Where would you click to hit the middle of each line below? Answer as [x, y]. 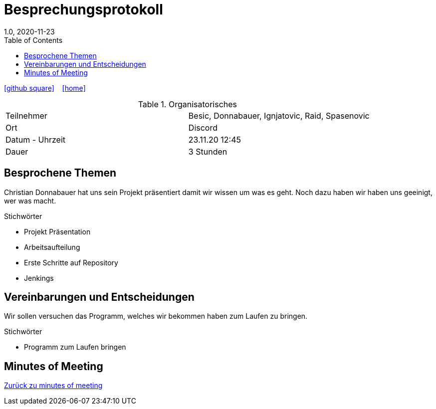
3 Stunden [208, 151]
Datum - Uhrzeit [36, 139]
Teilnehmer [26, 115]
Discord [203, 127]
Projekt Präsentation [57, 231]
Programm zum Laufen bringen [75, 347]
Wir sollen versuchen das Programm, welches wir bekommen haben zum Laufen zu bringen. [156, 316]
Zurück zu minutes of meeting [53, 386]
